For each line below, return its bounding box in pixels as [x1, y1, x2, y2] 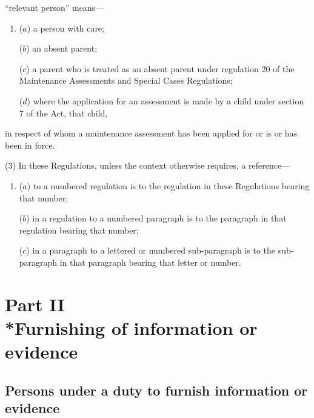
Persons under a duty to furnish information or [5, 380, 308, 399]
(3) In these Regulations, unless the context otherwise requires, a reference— [5, 159, 290, 172]
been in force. [5, 138, 55, 151]
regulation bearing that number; [19, 223, 139, 236]
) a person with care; [27, 21, 104, 34]
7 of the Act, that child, [19, 106, 108, 119]
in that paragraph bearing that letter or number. [59, 255, 241, 268]
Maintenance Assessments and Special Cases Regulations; [19, 74, 233, 87]
